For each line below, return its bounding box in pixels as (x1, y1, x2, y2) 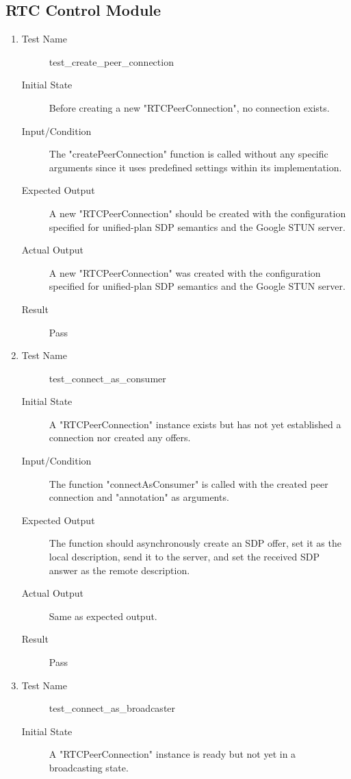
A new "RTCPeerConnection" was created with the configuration (49, 265, 321, 280)
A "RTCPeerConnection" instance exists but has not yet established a (49, 417, 341, 431)
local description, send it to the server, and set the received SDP (49, 549, 320, 564)
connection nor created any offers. (49, 430, 191, 445)
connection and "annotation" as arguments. (49, 490, 229, 504)
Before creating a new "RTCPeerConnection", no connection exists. (49, 100, 330, 114)
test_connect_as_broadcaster (49, 701, 176, 715)
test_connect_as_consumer (49, 371, 166, 385)
